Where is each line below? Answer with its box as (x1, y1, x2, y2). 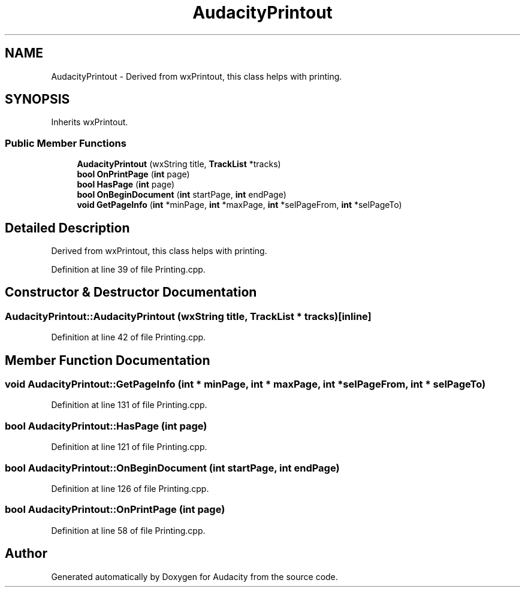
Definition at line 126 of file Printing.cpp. (51, 483, 209, 494)
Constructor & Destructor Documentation (5, 285, 257, 300)
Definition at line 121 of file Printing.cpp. (51, 442, 207, 452)
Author (5, 546, 47, 561)
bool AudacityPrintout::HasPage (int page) (5, 419, 207, 432)
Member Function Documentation (5, 352, 210, 368)
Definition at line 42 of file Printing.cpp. (51, 332, 206, 343)
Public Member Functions (5, 137, 126, 149)
